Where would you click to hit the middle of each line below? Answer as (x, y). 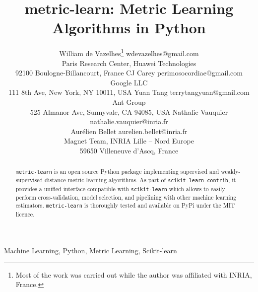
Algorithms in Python (129, 28)
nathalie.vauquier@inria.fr (129, 121)
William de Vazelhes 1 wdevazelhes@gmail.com (129, 52)
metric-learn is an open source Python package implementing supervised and (117, 172)
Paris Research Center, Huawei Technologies (129, 63)
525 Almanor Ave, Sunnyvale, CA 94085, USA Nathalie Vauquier (129, 111)
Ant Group (129, 102)
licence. (25, 214)
